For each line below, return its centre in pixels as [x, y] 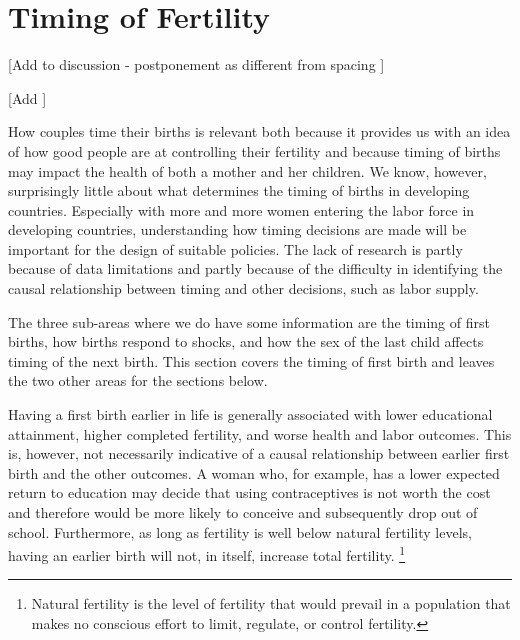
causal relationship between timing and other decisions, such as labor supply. [243, 288]
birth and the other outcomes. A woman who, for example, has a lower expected [254, 472]
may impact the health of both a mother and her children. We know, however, [247, 170]
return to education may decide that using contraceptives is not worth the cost [249, 492]
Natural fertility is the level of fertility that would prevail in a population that [271, 603]
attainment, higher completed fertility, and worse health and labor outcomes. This [260, 433]
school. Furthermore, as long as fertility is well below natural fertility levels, [240, 531]
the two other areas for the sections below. [138, 380]
